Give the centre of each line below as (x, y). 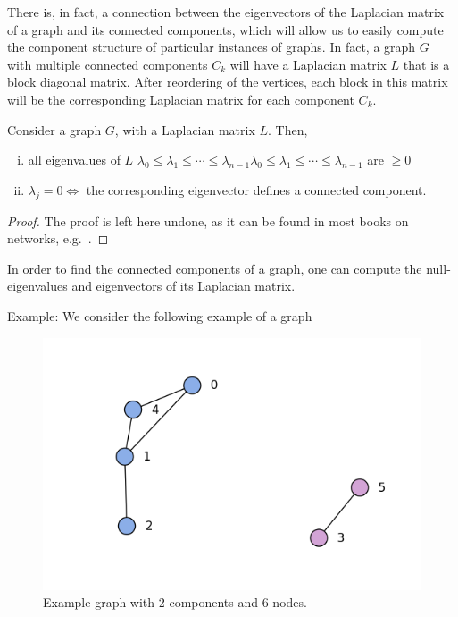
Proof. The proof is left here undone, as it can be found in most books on (208, 220)
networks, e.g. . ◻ (58, 238)
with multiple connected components (108, 64)
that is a (426, 64)
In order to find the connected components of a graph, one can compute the (215, 268)
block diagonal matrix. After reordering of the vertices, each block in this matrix (228, 82)
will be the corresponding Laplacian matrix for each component (181, 99)
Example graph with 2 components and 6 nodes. (175, 602)
